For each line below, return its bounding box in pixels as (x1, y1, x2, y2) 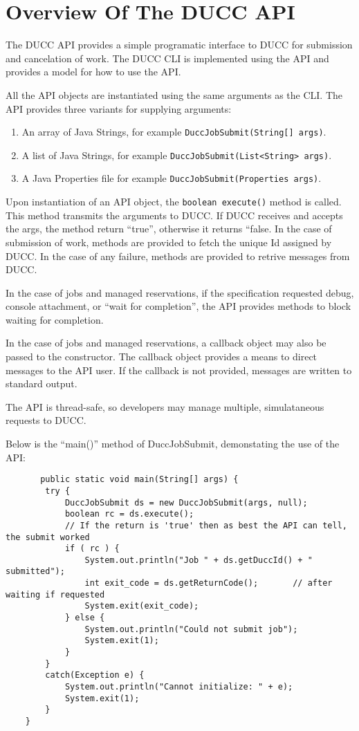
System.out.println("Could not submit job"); (84, 624, 298, 634)
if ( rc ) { (64, 544, 120, 554)
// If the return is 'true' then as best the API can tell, (64, 520, 347, 530)
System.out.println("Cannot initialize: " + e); (64, 682, 293, 692)
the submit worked (6, 532, 90, 542)
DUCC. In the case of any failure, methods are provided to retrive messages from (6, 248, 350, 263)
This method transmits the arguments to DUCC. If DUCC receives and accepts (6, 207, 343, 222)
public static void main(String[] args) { (40, 474, 239, 485)
